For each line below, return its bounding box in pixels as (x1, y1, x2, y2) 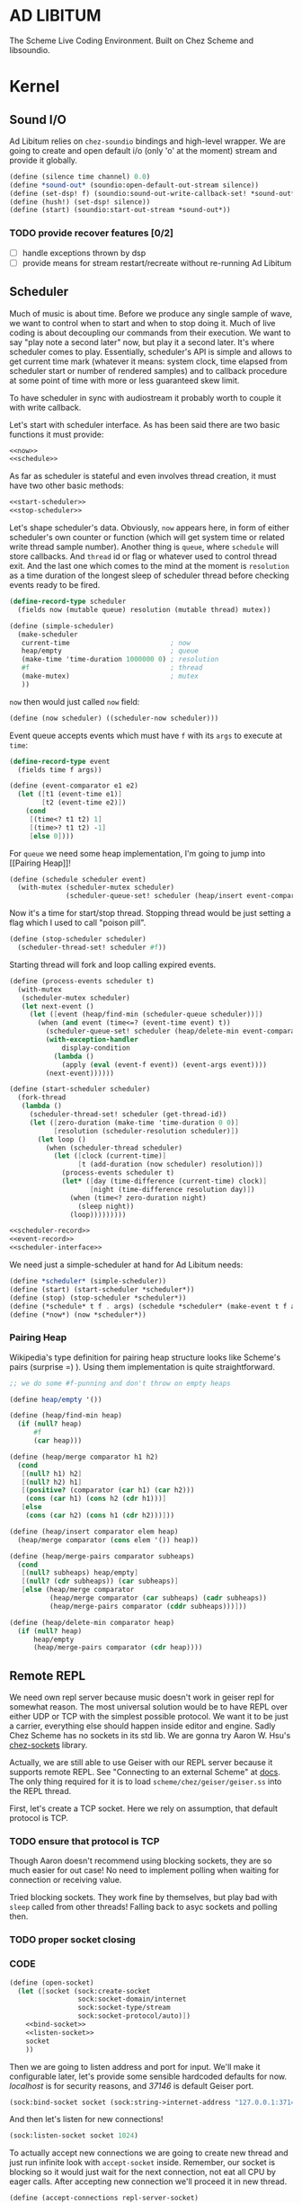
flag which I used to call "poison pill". (9, 918, 147, 928)
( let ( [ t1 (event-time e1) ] (17, 790, 123, 799)
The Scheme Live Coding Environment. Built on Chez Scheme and (9, 35, 254, 46)
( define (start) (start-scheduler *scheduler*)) (9, 1284, 195, 1294)
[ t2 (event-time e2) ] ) (41, 798, 127, 807)
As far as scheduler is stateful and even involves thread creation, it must (9, 471, 277, 482)
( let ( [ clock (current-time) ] (53, 1151, 167, 1160)
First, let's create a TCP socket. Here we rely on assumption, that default (9, 1803, 279, 1814)
